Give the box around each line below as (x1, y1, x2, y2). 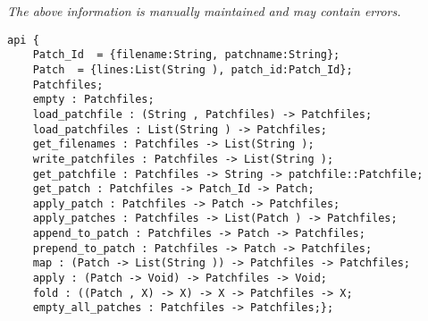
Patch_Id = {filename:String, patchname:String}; (32, 48, 340, 62)
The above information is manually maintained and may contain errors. (7, 2, 401, 20)
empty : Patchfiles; (32, 93, 155, 106)
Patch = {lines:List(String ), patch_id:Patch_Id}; (32, 63, 353, 76)
